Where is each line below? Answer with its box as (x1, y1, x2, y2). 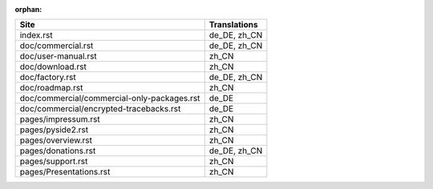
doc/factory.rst (19, 72, 76, 83)
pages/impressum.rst (19, 114, 100, 125)
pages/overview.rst (19, 135, 92, 146)
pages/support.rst (19, 156, 88, 167)
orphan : (14, 5, 42, 14)
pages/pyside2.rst (19, 124, 89, 135)
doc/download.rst (19, 61, 87, 72)
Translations (208, 19, 258, 30)
